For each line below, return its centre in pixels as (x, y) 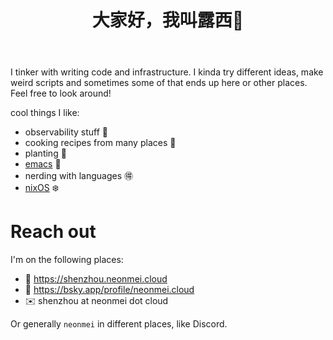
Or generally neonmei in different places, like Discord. (119, 324)
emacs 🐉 (43, 164)
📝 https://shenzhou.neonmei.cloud (96, 279)
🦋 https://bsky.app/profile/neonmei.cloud (109, 290)
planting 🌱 (45, 153)
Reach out (53, 232)
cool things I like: (45, 113)
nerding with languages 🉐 (78, 176)
